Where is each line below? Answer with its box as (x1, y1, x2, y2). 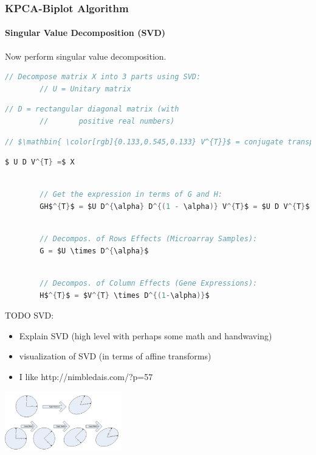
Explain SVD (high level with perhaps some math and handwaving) (19, 329, 272, 342)
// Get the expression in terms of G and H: (39, 190, 222, 199)
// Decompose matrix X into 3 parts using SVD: (5, 72, 201, 82)
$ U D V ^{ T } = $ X (5, 158, 75, 167)
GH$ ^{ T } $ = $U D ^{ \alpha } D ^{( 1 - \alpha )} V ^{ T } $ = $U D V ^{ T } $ (39, 202, 310, 211)
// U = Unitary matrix (39, 84, 131, 93)
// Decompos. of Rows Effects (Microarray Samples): (39, 235, 258, 244)
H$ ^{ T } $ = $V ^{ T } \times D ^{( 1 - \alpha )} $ (39, 291, 210, 300)
